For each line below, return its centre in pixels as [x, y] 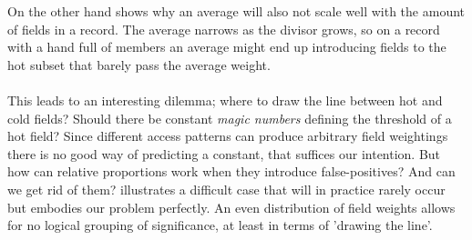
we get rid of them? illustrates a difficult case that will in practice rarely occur [226, 189]
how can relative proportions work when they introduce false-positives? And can [231, 171]
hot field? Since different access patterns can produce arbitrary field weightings [228, 136]
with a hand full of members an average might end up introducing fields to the [227, 47]
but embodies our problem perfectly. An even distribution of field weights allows [231, 207]
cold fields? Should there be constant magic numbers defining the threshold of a [230, 118]
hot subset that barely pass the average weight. [139, 64]
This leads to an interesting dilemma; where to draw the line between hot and [225, 100]
